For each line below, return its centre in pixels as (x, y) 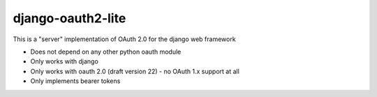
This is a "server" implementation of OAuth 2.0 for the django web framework (125, 39)
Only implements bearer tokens (75, 81)
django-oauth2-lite (69, 18)
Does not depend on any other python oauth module (106, 52)
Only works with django (65, 61)
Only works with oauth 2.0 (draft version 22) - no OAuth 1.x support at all (135, 71)
